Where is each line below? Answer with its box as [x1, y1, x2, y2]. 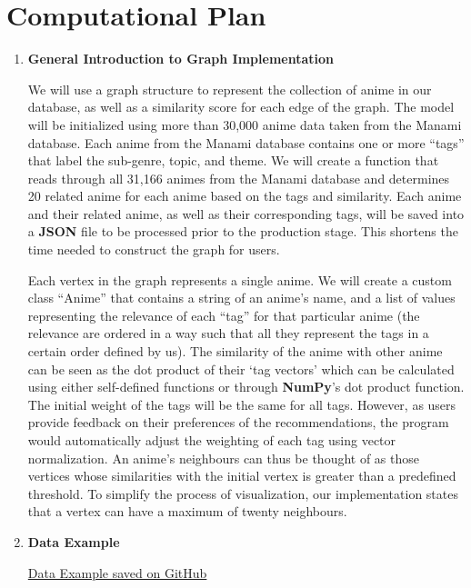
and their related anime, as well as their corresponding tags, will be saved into [27, 204, 465, 223]
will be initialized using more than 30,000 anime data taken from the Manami [27, 115, 462, 134]
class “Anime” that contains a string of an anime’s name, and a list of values [27, 288, 456, 307]
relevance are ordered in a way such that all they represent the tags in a [27, 324, 429, 343]
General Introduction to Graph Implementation [27, 49, 335, 68]
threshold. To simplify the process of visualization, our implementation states [27, 483, 458, 503]
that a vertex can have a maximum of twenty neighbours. [27, 502, 347, 521]
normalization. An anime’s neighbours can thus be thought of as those [27, 448, 420, 467]
